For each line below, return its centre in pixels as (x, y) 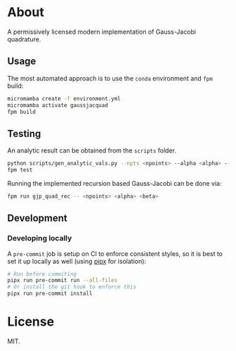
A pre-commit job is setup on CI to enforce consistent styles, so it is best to (115, 253)
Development (38, 218)
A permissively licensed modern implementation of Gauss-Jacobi (102, 32)
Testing (24, 133)
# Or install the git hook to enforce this (72, 287)
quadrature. (24, 39)
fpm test (20, 170)
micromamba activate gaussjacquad (58, 105)
